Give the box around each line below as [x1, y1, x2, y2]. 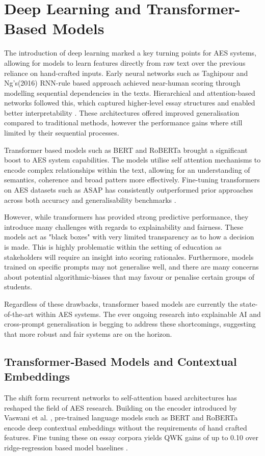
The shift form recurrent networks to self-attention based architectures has [4, 392, 237, 403]
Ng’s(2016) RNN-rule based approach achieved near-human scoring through [4, 77, 241, 88]
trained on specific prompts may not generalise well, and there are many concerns [4, 261, 259, 272]
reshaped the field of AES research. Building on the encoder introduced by [4, 402, 237, 413]
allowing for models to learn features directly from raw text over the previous [4, 57, 246, 68]
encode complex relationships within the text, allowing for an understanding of [4, 164, 250, 175]
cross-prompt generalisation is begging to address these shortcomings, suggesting [4, 318, 256, 329]
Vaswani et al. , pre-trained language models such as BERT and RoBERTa [4, 412, 238, 423]
